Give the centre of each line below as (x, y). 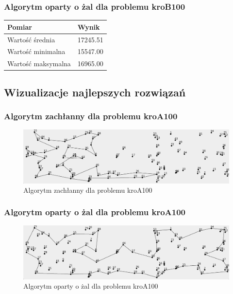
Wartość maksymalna (39, 64)
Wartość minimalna (36, 51)
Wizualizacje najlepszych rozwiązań (95, 92)
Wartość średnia (31, 39)
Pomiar (20, 27)
